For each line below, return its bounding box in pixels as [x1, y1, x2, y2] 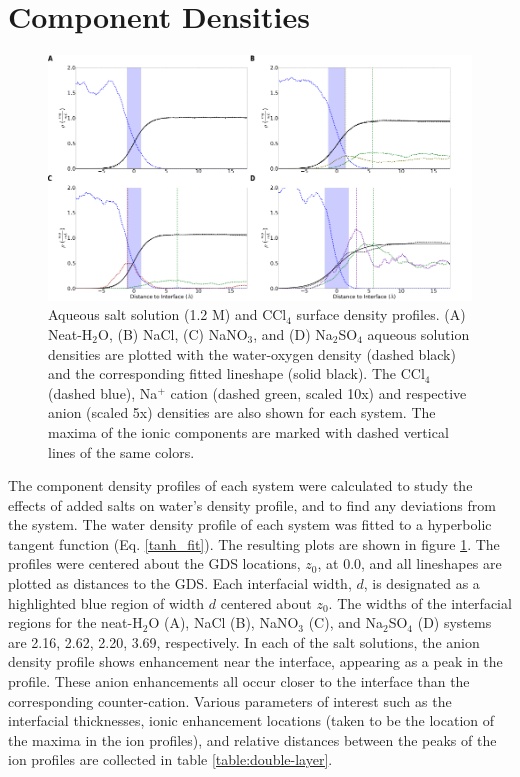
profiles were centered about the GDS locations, [8, 553, 301, 574]
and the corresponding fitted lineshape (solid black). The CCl [48, 363, 425, 384]
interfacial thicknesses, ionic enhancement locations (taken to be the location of [8, 710, 495, 731]
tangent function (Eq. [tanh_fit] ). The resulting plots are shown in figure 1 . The [8, 533, 500, 554]
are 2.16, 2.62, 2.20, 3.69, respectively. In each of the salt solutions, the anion [8, 631, 480, 652]
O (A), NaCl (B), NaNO [148, 612, 299, 633]
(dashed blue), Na [48, 382, 158, 403]
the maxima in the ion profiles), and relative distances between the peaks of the [8, 729, 497, 750]
